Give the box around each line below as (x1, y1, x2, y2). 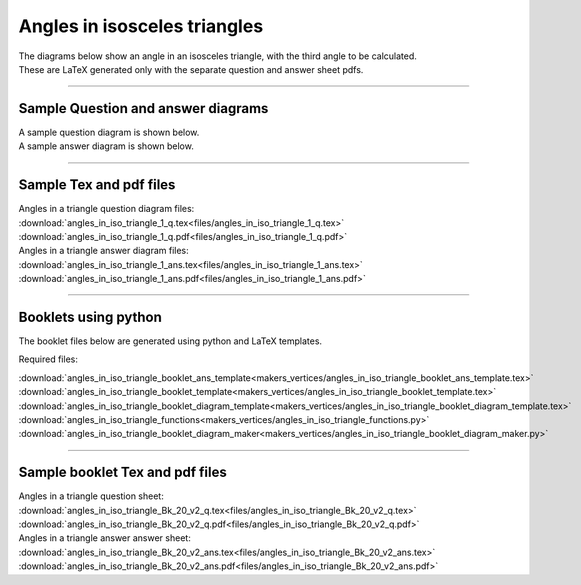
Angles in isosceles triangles (18, 15, 264, 37)
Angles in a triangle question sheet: (18, 490, 164, 502)
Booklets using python (18, 308, 162, 325)
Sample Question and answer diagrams (18, 100, 269, 117)
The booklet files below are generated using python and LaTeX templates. (18, 335, 323, 347)
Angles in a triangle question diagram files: (18, 203, 195, 215)
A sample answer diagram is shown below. (18, 140, 194, 152)
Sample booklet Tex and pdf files (18, 464, 227, 481)
